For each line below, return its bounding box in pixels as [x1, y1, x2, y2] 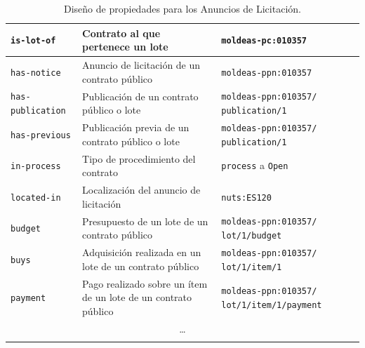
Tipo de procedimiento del [82, 151, 196, 166]
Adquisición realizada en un [82, 245, 201, 260]
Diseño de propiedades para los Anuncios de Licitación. [64, 1, 301, 15]
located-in [11, 192, 61, 203]
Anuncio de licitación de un [82, 58, 201, 72]
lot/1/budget [221, 231, 282, 241]
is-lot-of [11, 36, 56, 46]
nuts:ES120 [221, 192, 272, 203]
